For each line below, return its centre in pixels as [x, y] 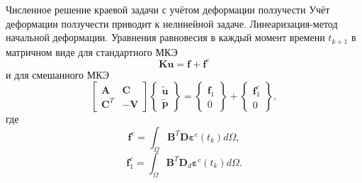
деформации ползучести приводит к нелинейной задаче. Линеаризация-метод [172, 23]
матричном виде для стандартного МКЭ [92, 51]
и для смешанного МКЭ [57, 74]
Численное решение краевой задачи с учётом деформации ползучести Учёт [168, 9]
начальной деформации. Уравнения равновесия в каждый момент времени [165, 37]
